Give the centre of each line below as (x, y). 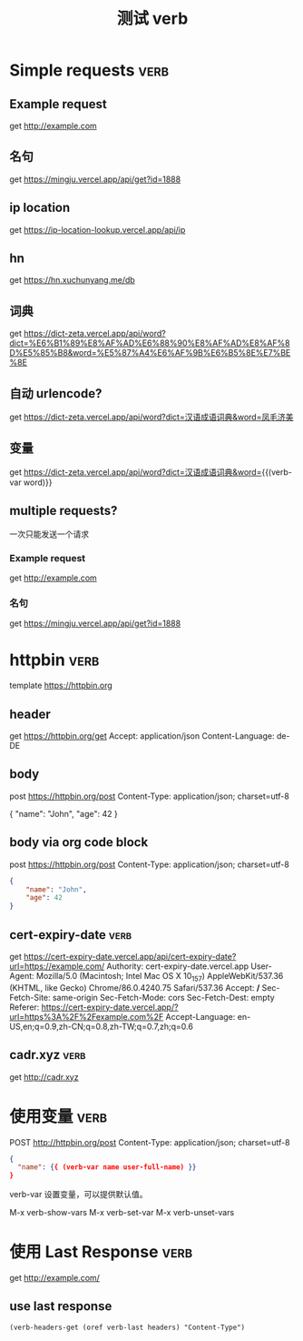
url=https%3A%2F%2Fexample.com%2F (87, 1016)
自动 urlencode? (56, 393)
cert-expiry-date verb (71, 935)
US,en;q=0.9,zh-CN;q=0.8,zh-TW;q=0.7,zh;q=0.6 (101, 1026)
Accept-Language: (200, 1016)
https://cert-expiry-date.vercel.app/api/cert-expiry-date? (130, 956)
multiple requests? (64, 511)
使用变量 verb (59, 1116)
